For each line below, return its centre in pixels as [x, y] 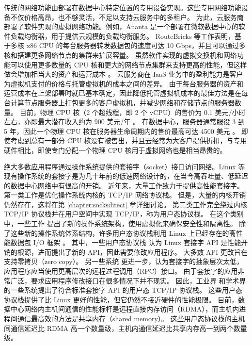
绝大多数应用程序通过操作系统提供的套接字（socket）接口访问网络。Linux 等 [125, 166]
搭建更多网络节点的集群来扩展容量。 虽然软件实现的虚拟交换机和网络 [127, 55]
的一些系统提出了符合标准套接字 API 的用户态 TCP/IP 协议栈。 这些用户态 [123, 290]
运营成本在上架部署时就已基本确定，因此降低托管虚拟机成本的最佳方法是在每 [126, 93]
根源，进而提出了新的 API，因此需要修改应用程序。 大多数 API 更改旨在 [132, 252]
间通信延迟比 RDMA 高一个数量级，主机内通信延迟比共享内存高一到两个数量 [126, 328]
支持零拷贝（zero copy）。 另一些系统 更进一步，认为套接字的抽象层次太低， [124, 261]
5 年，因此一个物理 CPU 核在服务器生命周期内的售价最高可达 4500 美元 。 [122, 131]
